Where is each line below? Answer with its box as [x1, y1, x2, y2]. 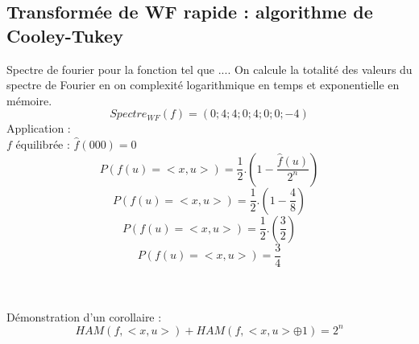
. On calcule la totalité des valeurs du [227, 60, 413, 77]
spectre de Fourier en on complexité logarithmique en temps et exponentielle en [6, 76, 400, 93]
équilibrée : [15, 135, 70, 152]
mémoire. [6, 92, 52, 109]
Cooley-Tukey [6, 23, 123, 47]
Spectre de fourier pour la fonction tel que [6, 60, 215, 77]
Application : [6, 120, 71, 137]
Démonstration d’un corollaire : [6, 308, 162, 325]
